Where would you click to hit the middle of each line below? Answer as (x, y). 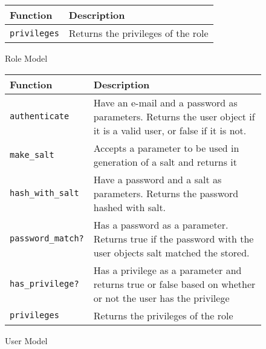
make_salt (32, 155)
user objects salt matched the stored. (171, 252)
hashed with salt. (130, 207)
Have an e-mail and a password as (165, 102)
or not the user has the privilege (161, 298)
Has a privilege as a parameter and (167, 270)
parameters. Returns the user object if (174, 116)
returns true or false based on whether (174, 284)
